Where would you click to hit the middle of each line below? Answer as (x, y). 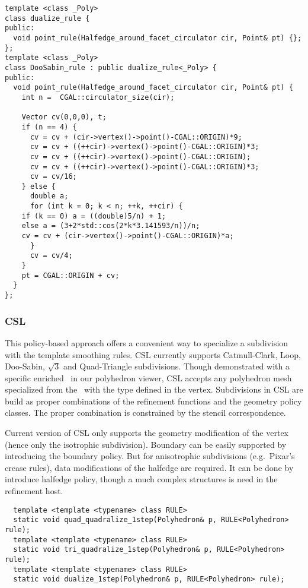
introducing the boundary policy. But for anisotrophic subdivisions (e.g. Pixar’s (150, 456)
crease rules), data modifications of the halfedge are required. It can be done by (149, 467)
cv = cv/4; (51, 256)
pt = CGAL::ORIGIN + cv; (70, 275)
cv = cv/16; (53, 177)
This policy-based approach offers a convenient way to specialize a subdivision (147, 342)
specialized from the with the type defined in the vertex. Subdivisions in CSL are (154, 389)
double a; (49, 196)
